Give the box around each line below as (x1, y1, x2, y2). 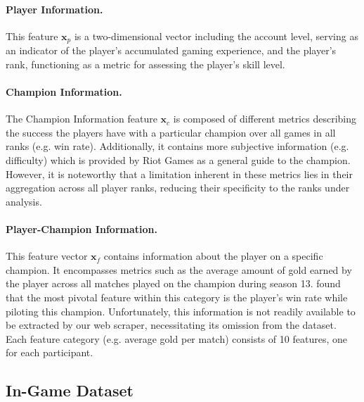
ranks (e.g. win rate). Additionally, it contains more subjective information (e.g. (6, 139, 349, 153)
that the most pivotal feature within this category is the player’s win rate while (6, 289, 348, 304)
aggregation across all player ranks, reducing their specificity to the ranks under (6, 180, 350, 195)
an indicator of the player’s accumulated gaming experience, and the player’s (6, 43, 337, 58)
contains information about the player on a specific (103, 249, 323, 263)
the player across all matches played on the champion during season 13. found (6, 276, 341, 291)
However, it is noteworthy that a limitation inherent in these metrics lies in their (6, 166, 353, 181)
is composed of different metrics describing (173, 111, 356, 126)
